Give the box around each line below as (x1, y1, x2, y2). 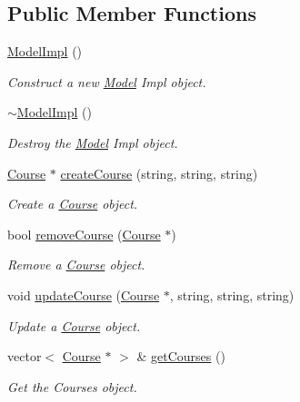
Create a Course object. (7, 194, 138, 213)
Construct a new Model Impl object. (7, 72, 206, 91)
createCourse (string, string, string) (60, 163, 258, 182)
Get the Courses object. (7, 377, 137, 396)
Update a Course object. (7, 316, 141, 335)
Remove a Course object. (7, 255, 145, 274)
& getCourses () (136, 347, 225, 366)
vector (7, 347, 42, 366)
